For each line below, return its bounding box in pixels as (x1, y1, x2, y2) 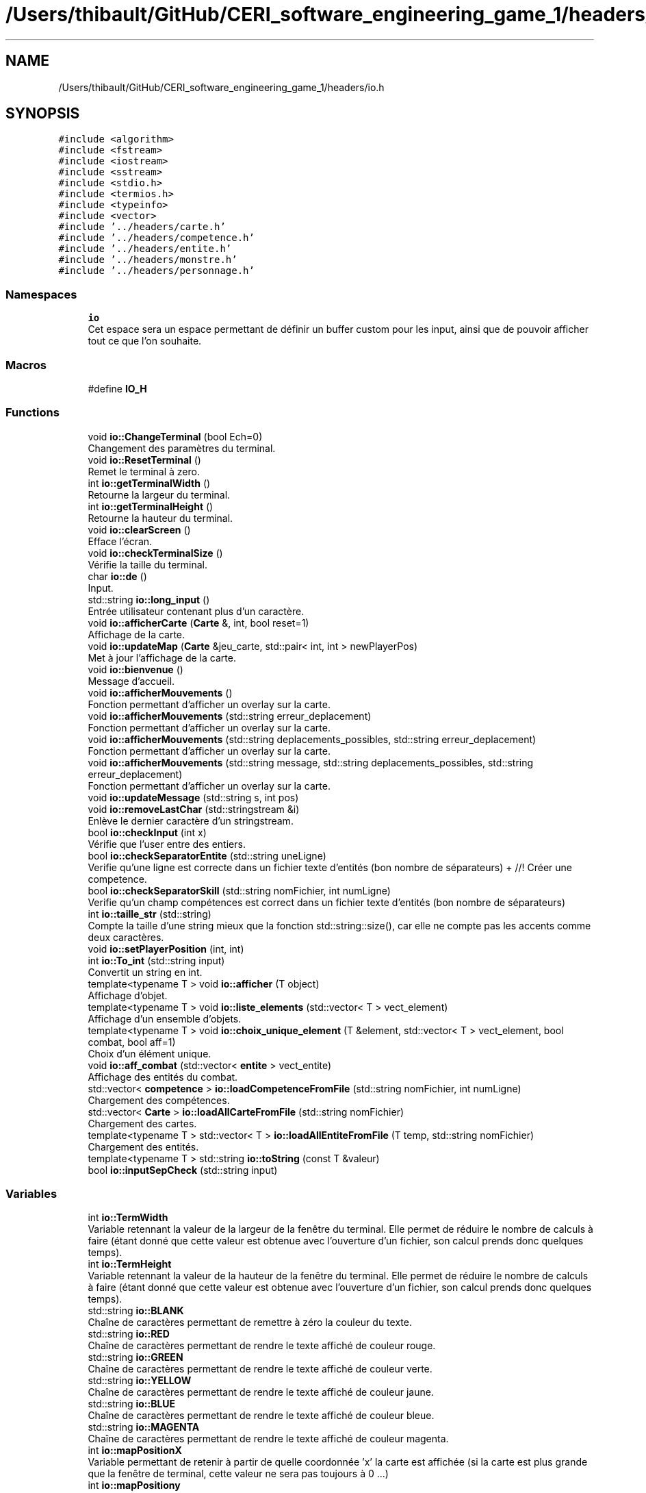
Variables (5, 1187, 57, 1201)
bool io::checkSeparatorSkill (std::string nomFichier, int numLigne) (88, 884, 391, 896)
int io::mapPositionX (88, 1444, 182, 1457)
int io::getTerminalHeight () (88, 500, 214, 512)
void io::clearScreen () (88, 523, 191, 536)
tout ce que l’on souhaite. (88, 335, 202, 347)
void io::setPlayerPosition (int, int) (88, 942, 244, 955)
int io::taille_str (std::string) (88, 907, 211, 920)
